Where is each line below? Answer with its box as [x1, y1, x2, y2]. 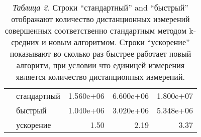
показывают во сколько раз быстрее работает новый [10, 48, 191, 59]
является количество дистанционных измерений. [16, 71, 185, 82]
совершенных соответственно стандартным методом [5, 25, 187, 36]
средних [11, 36, 39, 48]
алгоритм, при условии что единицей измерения [16, 59, 185, 71]
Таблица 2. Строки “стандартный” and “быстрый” [13, 2, 188, 13]
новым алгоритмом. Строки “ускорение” [48, 36, 190, 48]
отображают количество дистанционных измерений [11, 13, 190, 25]
